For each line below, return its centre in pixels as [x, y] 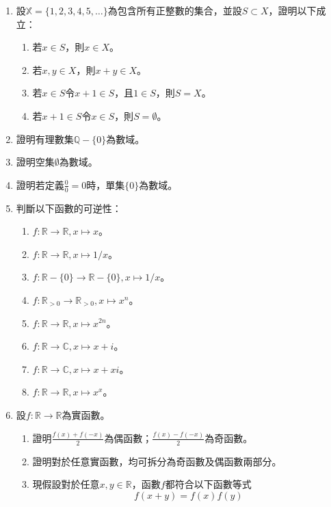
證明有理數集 [45, 139]
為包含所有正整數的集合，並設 [175, 10]
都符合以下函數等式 [208, 484]
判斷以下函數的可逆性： [69, 208]
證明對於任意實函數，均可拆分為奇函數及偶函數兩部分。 [157, 461]
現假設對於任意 [66, 484]
